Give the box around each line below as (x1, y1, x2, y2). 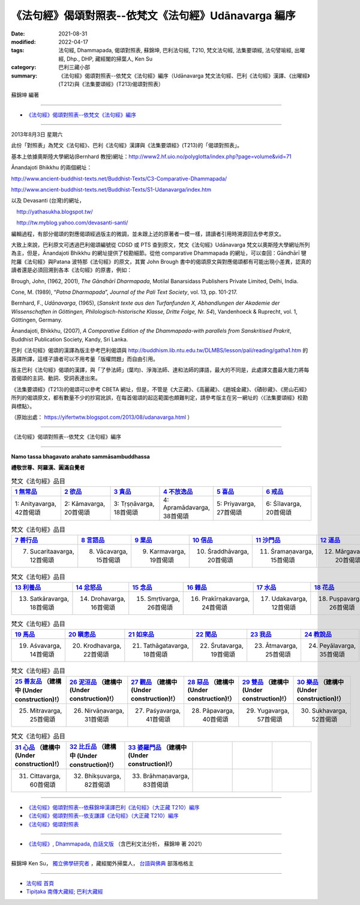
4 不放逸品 (163, 487, 193, 496)
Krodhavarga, (83, 642, 122, 650)
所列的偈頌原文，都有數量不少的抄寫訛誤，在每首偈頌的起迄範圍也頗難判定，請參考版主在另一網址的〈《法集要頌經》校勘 (11, 394, 308, 401)
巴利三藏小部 (58, 64, 90, 71)
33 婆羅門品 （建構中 (128, 743, 187, 751)
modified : (11, 38, 36, 45)
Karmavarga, (149, 547, 186, 556)
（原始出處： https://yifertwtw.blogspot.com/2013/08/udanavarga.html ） (11, 413, 193, 421)
